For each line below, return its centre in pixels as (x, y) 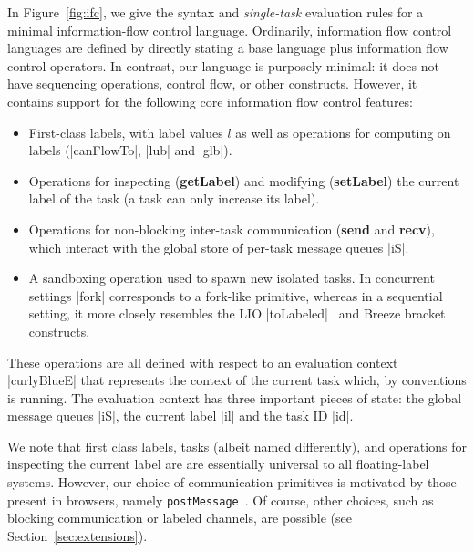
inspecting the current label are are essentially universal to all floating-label (218, 464)
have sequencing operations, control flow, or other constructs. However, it (212, 83)
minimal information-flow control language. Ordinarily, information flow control (230, 30)
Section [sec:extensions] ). (77, 535)
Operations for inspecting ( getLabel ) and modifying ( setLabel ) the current (244, 180)
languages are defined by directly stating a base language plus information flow (228, 48)
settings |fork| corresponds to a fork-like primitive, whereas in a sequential (236, 295)
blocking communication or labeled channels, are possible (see (180, 518)
